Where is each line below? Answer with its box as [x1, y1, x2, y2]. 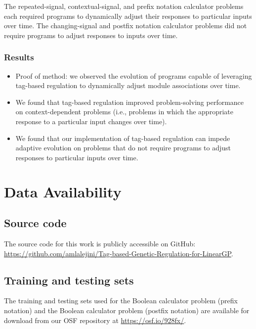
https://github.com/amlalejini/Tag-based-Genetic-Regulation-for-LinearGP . [4, 248, 233, 258]
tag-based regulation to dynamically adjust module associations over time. [15, 80, 241, 91]
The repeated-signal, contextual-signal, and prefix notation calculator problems [4, 1, 244, 11]
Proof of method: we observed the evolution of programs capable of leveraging [15, 70, 252, 81]
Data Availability [4, 181, 122, 201]
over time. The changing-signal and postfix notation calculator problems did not [4, 20, 247, 31]
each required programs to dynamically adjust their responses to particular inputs [4, 10, 252, 21]
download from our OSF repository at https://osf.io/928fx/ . [4, 315, 186, 325]
